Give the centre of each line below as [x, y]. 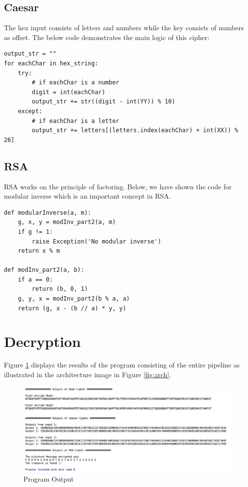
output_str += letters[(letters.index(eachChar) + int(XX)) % [135, 131]
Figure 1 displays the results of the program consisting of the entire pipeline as [122, 365]
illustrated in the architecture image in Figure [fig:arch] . [88, 374]
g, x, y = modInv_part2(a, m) [67, 222]
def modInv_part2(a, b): [44, 270]
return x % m [39, 251]
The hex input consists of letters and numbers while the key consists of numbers [124, 28]
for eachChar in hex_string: [51, 63]
